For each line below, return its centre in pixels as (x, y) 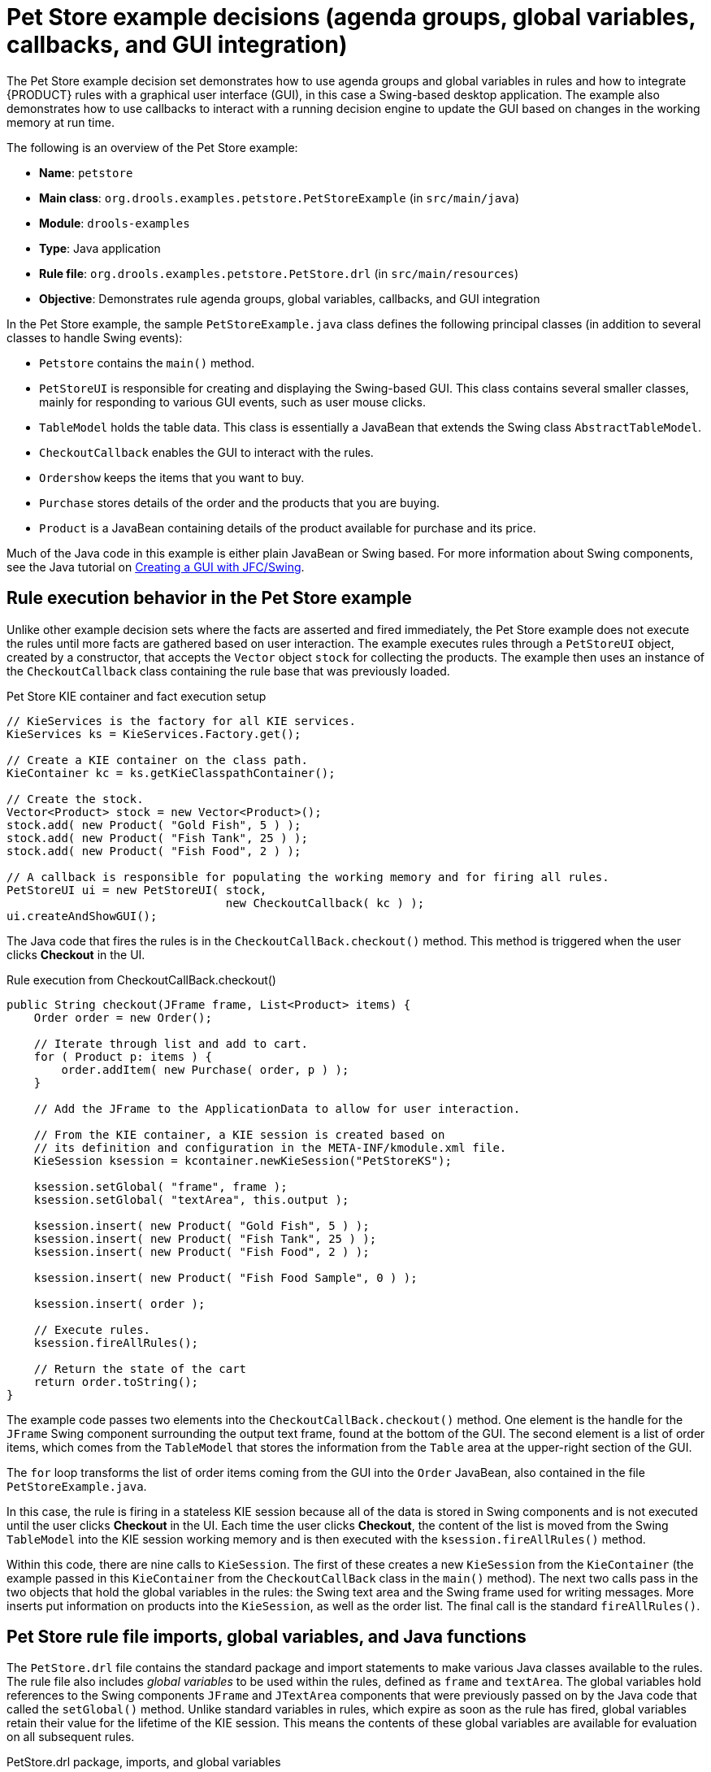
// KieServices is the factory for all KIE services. (181, 721)
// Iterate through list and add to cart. (171, 1043)
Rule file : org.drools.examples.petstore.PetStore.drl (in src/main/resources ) (279, 273)
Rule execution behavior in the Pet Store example (209, 598)
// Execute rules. (92, 1329)
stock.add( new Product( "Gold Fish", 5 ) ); (154, 825)
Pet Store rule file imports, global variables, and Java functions (267, 1637)
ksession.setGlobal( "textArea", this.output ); (191, 1199)
